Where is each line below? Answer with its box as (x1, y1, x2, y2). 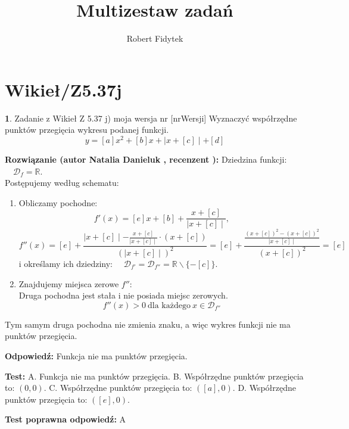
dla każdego (148, 301, 191, 310)
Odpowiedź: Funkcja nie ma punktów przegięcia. (5, 349, 188, 362)
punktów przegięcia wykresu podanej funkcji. (5, 123, 169, 136)
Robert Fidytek (126, 32, 183, 45)
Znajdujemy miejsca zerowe (18, 277, 119, 290)
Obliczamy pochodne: (18, 196, 98, 209)
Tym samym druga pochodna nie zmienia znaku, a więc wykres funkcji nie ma (5, 318, 291, 330)
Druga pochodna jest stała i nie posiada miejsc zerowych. (18, 289, 228, 301)
